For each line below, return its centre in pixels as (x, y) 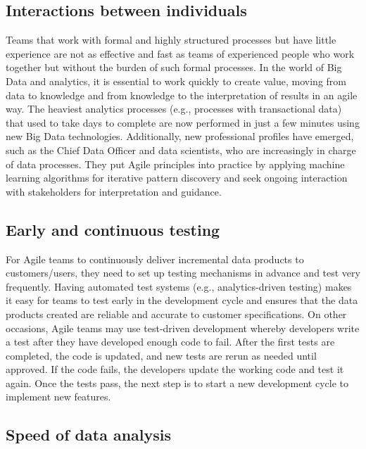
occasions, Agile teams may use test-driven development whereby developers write (183, 328)
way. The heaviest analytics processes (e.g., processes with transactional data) (174, 109)
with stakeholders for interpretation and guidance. (114, 191)
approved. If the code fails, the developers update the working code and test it (175, 369)
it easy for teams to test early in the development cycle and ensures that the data (182, 300)
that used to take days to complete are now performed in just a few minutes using (183, 122)
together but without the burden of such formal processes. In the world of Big (174, 67)
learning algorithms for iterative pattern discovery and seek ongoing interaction (177, 178)
